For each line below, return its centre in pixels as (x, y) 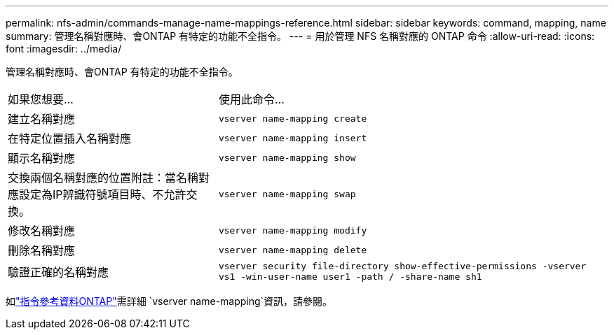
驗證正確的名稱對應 (59, 272)
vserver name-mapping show (287, 157)
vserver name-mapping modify (293, 230)
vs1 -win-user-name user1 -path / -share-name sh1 (350, 277)
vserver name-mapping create (293, 118)
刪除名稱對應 (42, 250)
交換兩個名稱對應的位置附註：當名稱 (103, 178)
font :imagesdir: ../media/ (64, 49)
